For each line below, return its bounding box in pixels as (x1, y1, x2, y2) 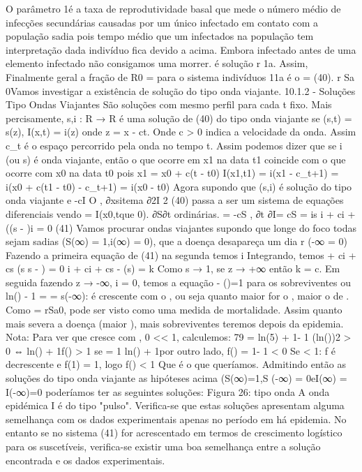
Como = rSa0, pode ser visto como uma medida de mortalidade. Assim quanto (6, 302, 342, 317)
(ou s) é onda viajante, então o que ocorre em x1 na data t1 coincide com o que (6, 152, 346, 166)
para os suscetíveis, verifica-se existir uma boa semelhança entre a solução (6, 439, 321, 453)
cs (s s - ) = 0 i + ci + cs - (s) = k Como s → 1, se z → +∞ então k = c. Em (6, 261, 340, 276)
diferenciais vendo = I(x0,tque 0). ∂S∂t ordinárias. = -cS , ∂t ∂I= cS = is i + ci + (6, 206, 356, 221)
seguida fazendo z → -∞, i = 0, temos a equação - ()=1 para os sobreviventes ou (6, 274, 352, 289)
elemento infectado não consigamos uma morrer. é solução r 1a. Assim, (6, 56, 308, 71)
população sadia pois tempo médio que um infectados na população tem (6, 29, 314, 43)
